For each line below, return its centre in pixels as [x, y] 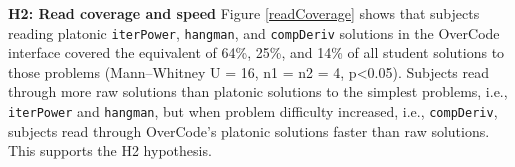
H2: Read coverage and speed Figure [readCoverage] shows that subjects [244, 13]
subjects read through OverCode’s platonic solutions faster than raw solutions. [249, 130]
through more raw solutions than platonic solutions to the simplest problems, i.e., [258, 91]
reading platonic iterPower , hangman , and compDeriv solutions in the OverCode [254, 32]
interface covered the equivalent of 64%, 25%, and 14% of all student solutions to [256, 52]
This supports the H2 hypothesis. [110, 150]
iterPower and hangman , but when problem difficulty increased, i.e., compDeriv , [253, 111]
